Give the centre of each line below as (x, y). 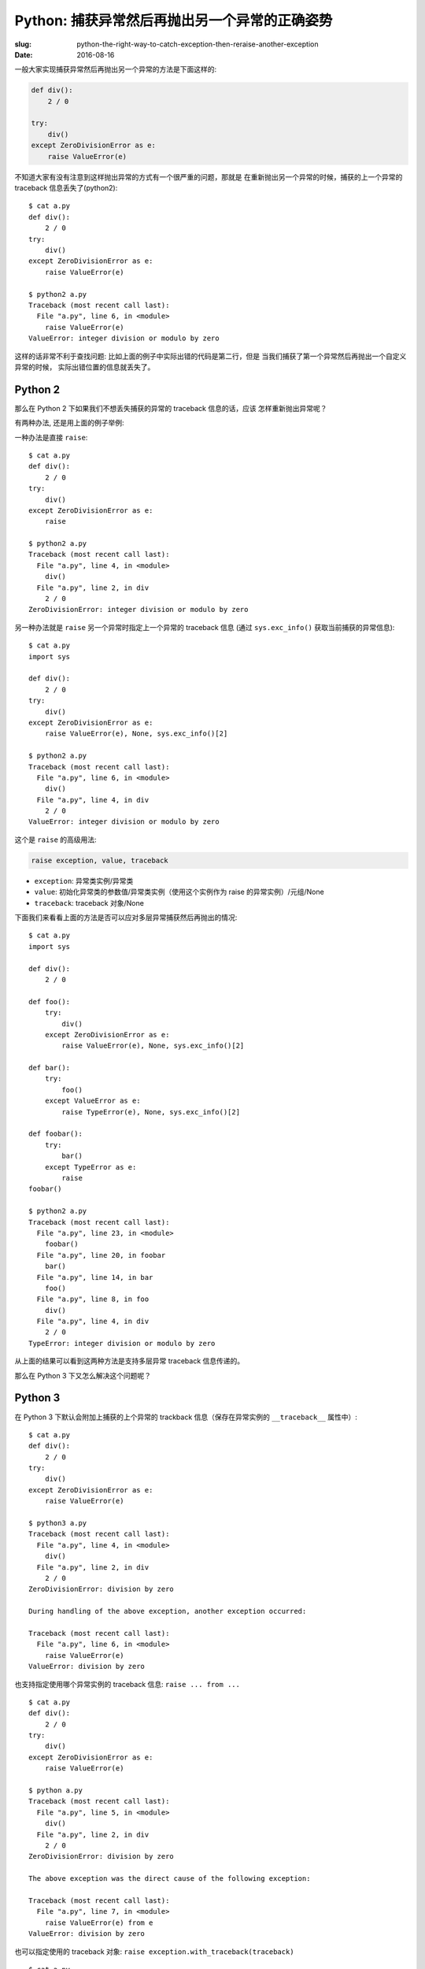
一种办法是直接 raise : (51, 437)
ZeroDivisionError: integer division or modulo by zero (139, 610)
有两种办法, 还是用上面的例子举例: (70, 423)
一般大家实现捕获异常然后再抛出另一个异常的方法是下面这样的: (116, 69)
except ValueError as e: (92, 1101)
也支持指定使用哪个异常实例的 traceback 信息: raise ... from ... (127, 1684)
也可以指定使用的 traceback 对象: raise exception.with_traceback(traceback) (154, 1951)
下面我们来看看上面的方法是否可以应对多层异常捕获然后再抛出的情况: (126, 917)
